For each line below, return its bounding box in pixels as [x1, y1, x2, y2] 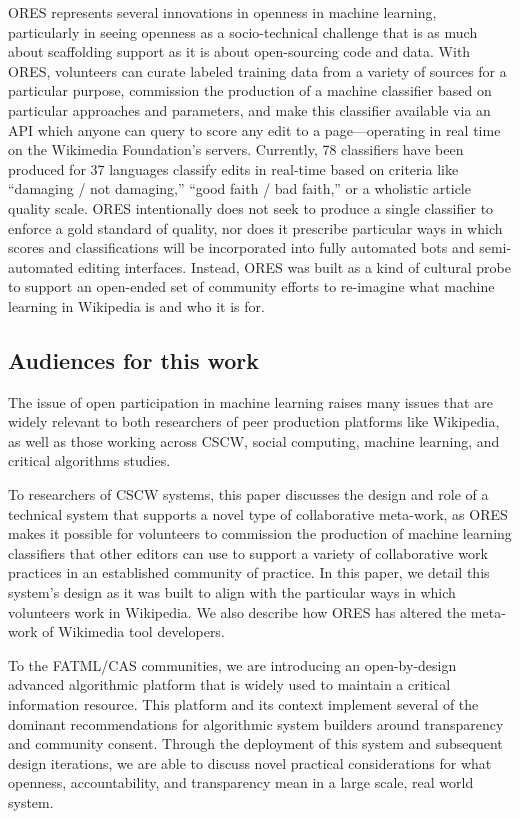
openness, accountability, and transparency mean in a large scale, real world [8, 772, 474, 793]
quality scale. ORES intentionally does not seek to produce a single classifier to [8, 197, 494, 218]
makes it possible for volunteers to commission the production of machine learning [8, 523, 512, 544]
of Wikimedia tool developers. [42, 621, 225, 642]
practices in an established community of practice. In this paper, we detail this [8, 562, 490, 583]
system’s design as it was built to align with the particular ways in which [8, 582, 456, 603]
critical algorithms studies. [8, 450, 171, 471]
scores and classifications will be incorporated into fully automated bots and [8, 237, 475, 258]
